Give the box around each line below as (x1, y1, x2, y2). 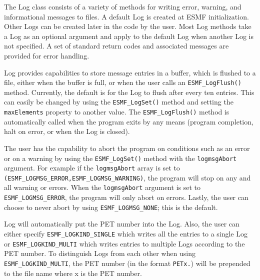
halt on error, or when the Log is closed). (4, 126, 130, 136)
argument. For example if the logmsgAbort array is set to (4, 162, 180, 173)
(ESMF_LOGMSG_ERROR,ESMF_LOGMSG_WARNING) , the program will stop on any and (4, 172, 251, 182)
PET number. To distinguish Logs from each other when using (4, 248, 195, 258)
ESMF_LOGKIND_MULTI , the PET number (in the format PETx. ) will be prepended (4, 257, 250, 268)
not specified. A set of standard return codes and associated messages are (4, 40, 229, 51)
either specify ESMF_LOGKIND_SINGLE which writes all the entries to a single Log (4, 228, 248, 239)
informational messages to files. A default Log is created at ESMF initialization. (4, 11, 249, 21)
